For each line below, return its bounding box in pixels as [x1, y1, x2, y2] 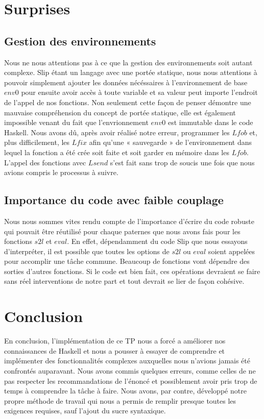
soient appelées [208, 245, 255, 256]
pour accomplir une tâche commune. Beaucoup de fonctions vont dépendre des [4, 256, 250, 266]
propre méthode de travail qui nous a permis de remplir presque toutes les [4, 395, 236, 406]
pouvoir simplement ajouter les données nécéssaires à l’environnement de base [4, 77, 248, 87]
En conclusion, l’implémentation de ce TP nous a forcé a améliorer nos [4, 335, 226, 346]
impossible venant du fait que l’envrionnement [4, 117, 149, 128]
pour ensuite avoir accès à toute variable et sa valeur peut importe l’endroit [21, 87, 258, 97]
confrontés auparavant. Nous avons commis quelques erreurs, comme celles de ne [4, 365, 256, 376]
